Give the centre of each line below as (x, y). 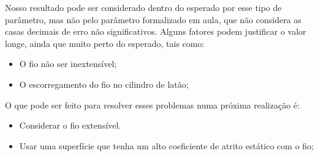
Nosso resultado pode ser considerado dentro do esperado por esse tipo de (143, 7)
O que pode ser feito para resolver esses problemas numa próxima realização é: (152, 105)
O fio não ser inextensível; (68, 64)
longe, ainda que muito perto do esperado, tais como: (105, 43)
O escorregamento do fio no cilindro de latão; (104, 84)
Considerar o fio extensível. (70, 125)
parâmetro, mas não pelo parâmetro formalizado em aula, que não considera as (153, 19)
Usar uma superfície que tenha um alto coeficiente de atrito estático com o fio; (166, 145)
